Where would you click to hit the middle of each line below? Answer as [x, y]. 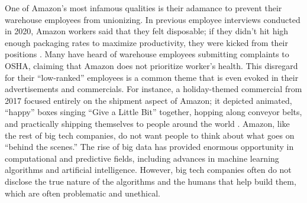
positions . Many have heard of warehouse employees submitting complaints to [147, 54]
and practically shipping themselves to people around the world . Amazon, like [147, 123]
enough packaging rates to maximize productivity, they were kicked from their [146, 42]
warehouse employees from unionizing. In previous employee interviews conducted [153, 19]
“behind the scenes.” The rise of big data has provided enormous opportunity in [149, 147]
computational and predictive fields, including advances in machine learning [142, 158]
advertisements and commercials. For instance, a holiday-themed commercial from [153, 89]
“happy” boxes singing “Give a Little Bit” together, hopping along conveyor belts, [153, 112]
